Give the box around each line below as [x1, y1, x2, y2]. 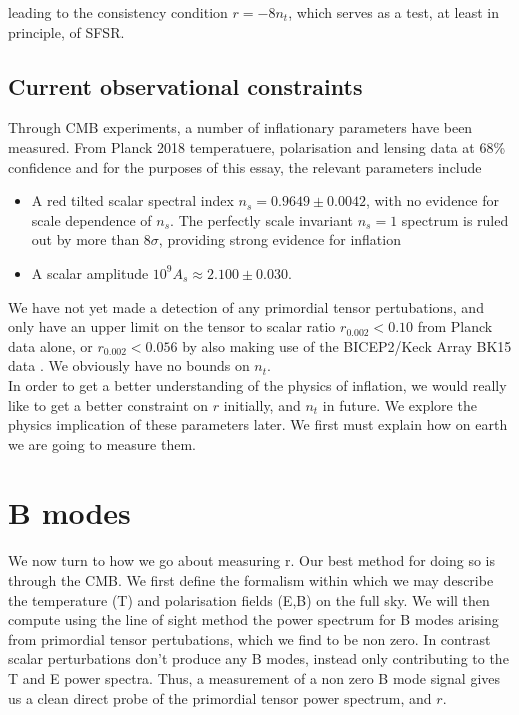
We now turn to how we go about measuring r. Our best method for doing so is [8, 550, 496, 571]
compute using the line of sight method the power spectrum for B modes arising [8, 609, 499, 630]
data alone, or [8, 335, 93, 356]
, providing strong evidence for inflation [158, 229, 401, 250]
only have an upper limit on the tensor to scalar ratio [8, 316, 336, 337]
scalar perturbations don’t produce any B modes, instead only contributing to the [8, 648, 509, 669]
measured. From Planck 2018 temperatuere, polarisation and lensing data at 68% [8, 136, 506, 157]
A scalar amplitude [31, 262, 149, 283]
